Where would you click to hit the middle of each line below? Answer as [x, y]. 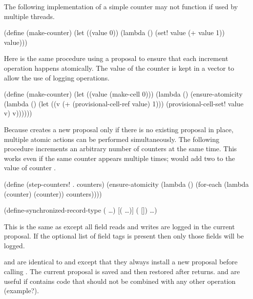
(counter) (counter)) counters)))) [53, 193]
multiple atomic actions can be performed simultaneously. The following [112, 139]
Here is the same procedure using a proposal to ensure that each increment [116, 58]
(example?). [21, 290]
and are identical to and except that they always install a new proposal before [121, 262]
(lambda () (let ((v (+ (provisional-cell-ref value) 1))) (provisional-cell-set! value [124, 103]
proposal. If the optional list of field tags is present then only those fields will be [124, 236]
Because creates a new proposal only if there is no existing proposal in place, [119, 129]
